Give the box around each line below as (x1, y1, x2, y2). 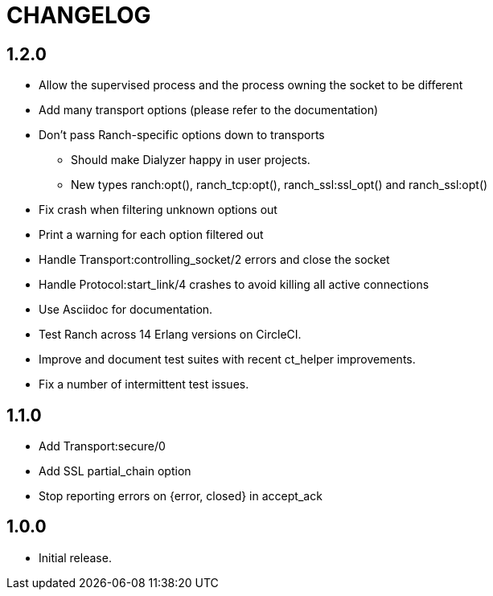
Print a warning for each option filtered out (39, 228, 264, 242)
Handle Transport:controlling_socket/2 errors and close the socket (39, 253, 390, 267)
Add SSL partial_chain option (39, 464, 191, 479)
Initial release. (39, 550, 112, 565)
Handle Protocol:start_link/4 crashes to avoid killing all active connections (39, 277, 429, 292)
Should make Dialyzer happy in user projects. (71, 153, 310, 167)
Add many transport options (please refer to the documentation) (39, 103, 379, 117)
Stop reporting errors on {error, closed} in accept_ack (39, 489, 323, 504)
